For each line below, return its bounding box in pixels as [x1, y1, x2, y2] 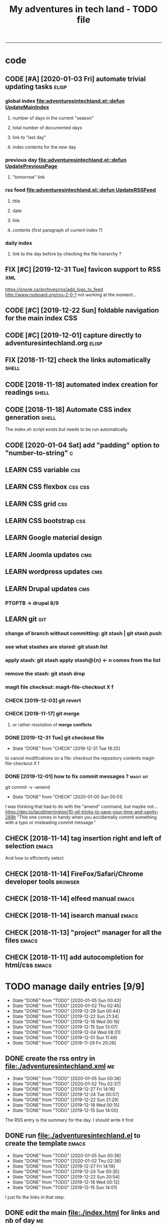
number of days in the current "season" [12, 115, 94, 121]
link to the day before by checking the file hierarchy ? [12, 251, 122, 257]
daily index [5, 239, 32, 246]
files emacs [5, 936, 38, 945]
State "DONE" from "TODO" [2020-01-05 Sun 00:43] [12, 998, 121, 1004]
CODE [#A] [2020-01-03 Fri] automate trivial [5, 74, 146, 83]
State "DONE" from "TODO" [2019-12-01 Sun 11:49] [12, 1035, 118, 1041]
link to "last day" [12, 134, 46, 140]
